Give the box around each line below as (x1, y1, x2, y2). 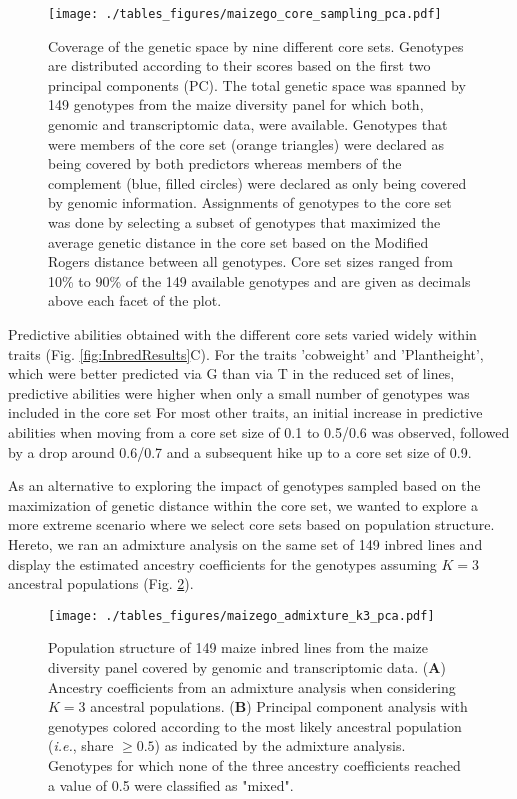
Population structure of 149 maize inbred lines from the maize (48, 637, 429, 658)
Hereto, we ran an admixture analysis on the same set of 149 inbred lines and (8, 533, 483, 554)
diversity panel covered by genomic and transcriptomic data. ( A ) (48, 656, 446, 677)
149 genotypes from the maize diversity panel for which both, (48, 94, 424, 115)
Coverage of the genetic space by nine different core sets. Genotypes (48, 35, 464, 56)
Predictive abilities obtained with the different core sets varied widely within (8, 323, 477, 344)
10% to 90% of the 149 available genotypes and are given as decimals (48, 270, 471, 291)
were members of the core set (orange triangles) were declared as (48, 133, 444, 154)
